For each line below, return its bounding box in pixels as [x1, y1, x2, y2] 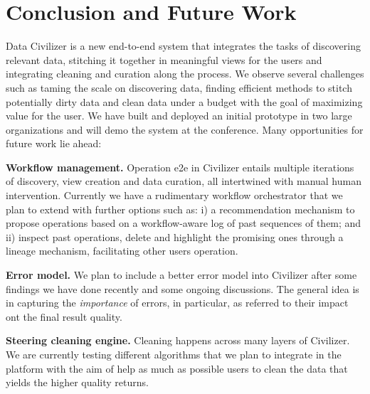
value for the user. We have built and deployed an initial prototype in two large [6, 108, 352, 123]
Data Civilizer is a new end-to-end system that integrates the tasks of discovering [6, 38, 361, 53]
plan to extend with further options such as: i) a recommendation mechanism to [6, 201, 355, 216]
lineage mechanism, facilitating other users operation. [6, 243, 238, 258]
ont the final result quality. [6, 309, 122, 324]
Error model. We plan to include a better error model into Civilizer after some [6, 267, 357, 282]
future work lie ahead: [6, 136, 102, 151]
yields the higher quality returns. [6, 375, 149, 390]
